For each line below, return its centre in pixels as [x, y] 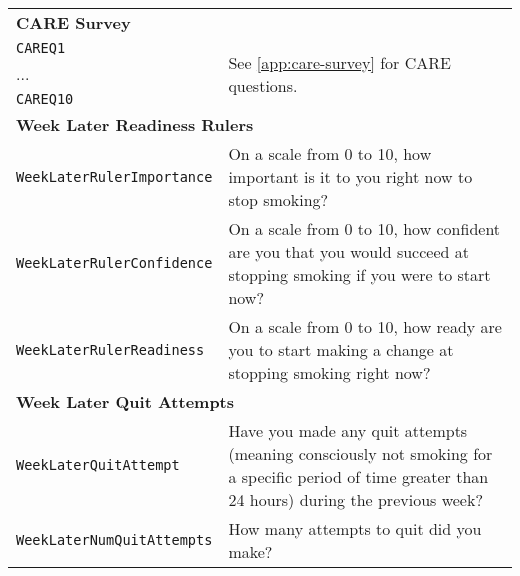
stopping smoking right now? [329, 372]
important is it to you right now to [350, 176]
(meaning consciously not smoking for [360, 453]
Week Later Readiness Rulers [135, 124]
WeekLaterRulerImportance [114, 176]
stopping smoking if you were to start [359, 274]
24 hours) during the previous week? [355, 499]
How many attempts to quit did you [355, 528]
